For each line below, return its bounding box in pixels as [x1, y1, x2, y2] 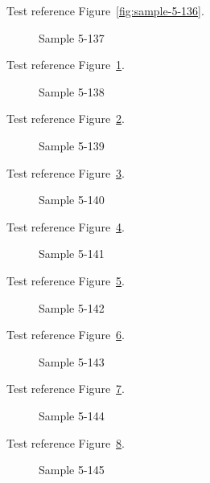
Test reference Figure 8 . [6, 434, 125, 451]
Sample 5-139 [39, 137, 105, 153]
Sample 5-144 [39, 407, 105, 424]
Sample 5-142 [39, 299, 105, 316]
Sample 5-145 [39, 461, 105, 478]
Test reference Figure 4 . [6, 218, 125, 235]
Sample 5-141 [39, 245, 105, 262]
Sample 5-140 [39, 191, 105, 208]
